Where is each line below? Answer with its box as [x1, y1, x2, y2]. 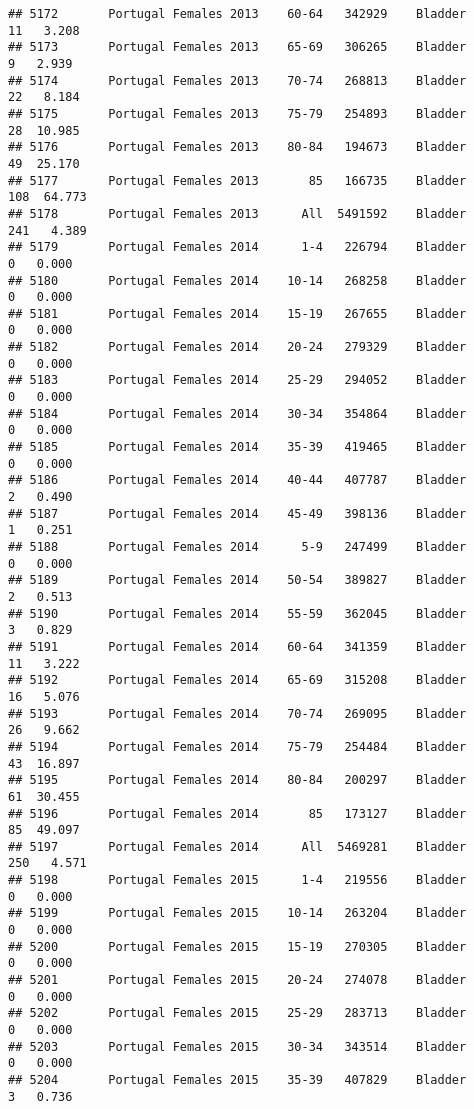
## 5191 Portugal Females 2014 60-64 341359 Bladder [8, 639, 467, 654]
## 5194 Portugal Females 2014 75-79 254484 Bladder [8, 739, 467, 754]
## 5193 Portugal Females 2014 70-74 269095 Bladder [8, 706, 467, 721]
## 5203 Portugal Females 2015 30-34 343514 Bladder [8, 1039, 467, 1054]
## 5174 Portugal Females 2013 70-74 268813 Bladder [8, 73, 467, 88]
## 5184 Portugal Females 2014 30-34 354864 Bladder [8, 406, 467, 421]
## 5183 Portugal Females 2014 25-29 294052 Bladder [8, 373, 467, 388]
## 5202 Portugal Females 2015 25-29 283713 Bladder [8, 1006, 467, 1021]
